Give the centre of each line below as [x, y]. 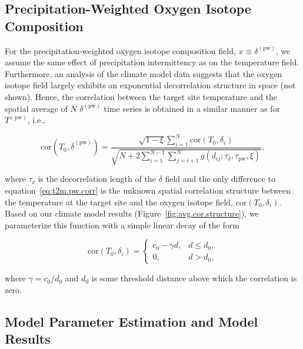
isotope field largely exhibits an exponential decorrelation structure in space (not [150, 85]
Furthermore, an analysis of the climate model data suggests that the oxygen [144, 73]
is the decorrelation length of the [97, 179]
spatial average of [36, 108]
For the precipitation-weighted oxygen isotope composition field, [120, 50]
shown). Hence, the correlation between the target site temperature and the [141, 96]
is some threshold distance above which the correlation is [194, 278]
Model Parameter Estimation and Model [131, 322]
